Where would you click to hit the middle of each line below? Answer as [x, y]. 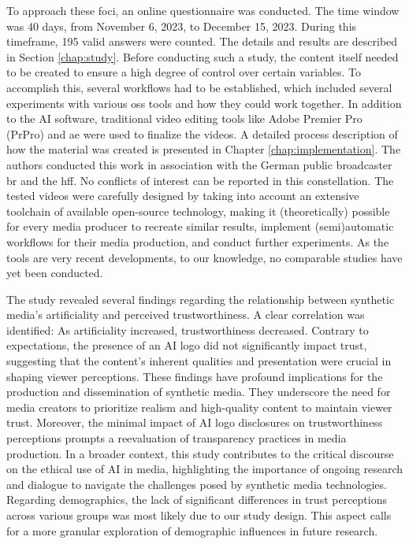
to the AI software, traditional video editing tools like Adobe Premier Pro [184, 118]
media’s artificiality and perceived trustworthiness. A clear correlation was [186, 315]
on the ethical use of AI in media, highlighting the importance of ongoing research [205, 469]
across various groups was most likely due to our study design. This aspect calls [199, 515]
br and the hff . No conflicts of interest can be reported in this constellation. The [200, 180]
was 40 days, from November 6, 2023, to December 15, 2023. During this [182, 26]
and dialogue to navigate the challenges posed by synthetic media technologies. [197, 484]
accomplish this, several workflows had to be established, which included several [199, 87]
